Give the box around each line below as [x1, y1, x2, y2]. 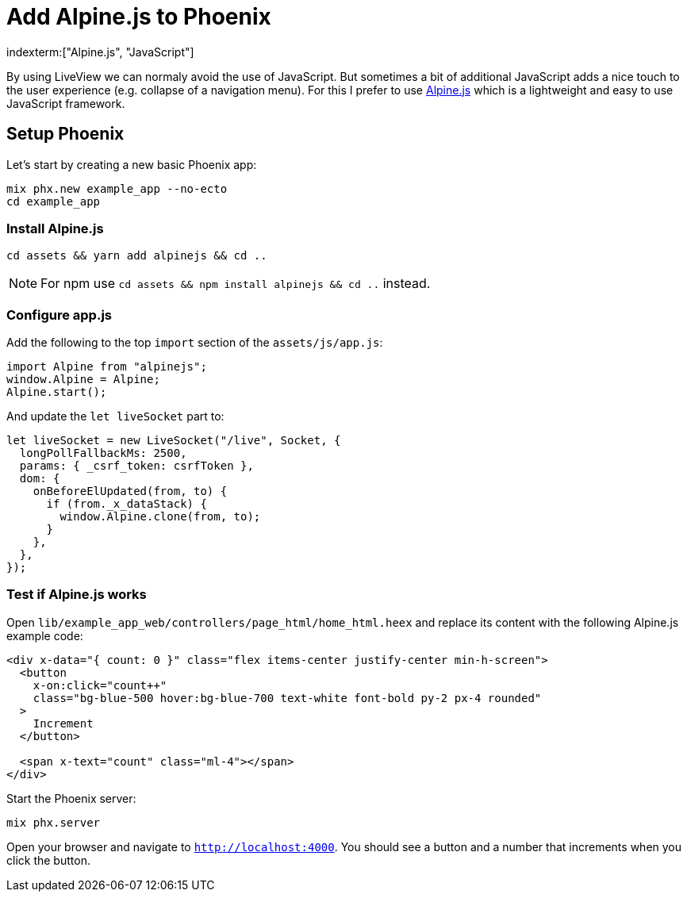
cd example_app [6, 194, 101, 208]
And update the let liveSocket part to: [6, 409, 225, 424]
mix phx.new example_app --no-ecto [6, 182, 228, 195]
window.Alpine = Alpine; [6, 373, 160, 386]
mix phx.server [6, 815, 101, 829]
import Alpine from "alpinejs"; [6, 360, 207, 374]
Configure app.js [6, 306, 112, 323]
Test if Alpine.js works [6, 586, 147, 603]
